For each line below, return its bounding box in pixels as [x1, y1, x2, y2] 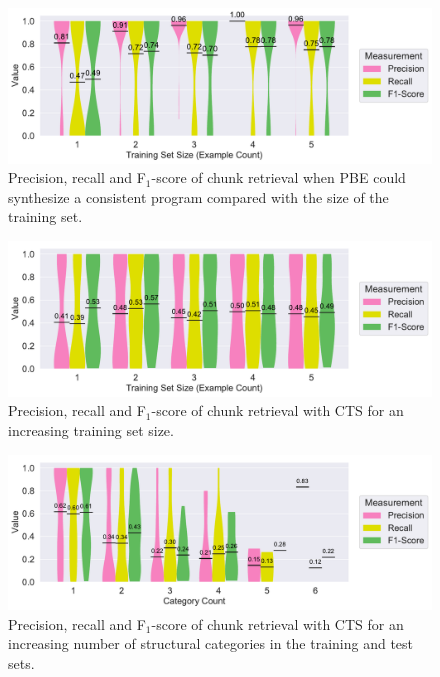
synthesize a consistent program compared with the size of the [8, 186, 389, 207]
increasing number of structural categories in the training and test [8, 633, 414, 654]
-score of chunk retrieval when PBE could [151, 167, 406, 188]
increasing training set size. [8, 419, 174, 440]
